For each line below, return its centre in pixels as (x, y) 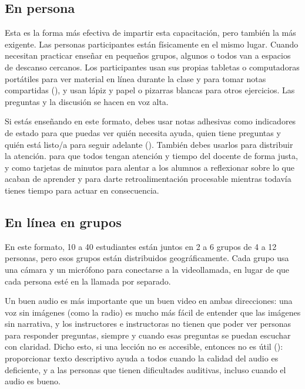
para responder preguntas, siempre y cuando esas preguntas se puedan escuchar (148, 335)
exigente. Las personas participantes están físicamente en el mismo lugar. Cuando (152, 44)
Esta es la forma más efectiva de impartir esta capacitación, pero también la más (150, 33)
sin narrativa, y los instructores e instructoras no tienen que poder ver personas (148, 324)
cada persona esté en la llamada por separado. (88, 281)
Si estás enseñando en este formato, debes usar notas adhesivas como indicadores (150, 121)
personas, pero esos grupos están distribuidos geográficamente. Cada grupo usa (147, 258)
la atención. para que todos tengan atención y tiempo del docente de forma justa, (151, 156)
